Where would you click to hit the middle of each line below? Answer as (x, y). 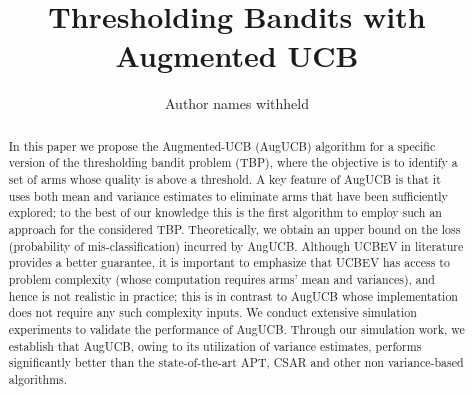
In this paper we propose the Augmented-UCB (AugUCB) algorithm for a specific (222, 145)
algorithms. (38, 378)
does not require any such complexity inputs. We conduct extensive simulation (212, 312)
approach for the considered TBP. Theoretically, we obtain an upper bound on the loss (234, 228)
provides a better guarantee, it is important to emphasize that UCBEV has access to (229, 262)
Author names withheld (237, 103)
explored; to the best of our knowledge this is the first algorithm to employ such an (225, 212)
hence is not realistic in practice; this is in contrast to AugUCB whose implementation (233, 295)
